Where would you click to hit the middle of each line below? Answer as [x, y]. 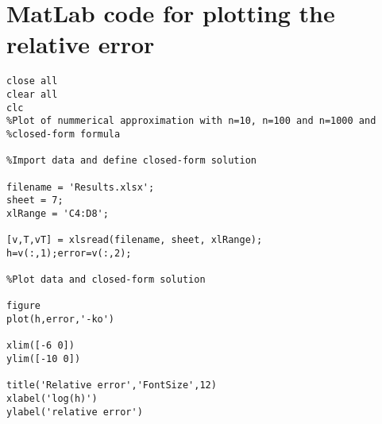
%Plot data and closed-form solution [106, 280]
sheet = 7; [35, 200]
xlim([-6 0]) [41, 346]
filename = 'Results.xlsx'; [81, 187]
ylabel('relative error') [75, 412]
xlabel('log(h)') [52, 399]
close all [32, 81]
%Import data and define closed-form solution [131, 161]
